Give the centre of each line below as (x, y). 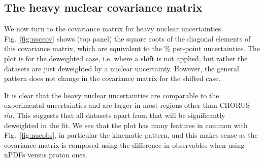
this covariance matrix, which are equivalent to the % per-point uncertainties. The (132, 48)
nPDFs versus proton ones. (46, 155)
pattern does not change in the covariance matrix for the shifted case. (112, 78)
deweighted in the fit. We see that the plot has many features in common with (126, 125)
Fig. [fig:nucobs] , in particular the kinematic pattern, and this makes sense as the (131, 135)
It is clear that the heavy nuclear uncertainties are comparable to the (112, 95)
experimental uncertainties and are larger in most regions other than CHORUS (127, 105)
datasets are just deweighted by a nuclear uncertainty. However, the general (122, 68)
